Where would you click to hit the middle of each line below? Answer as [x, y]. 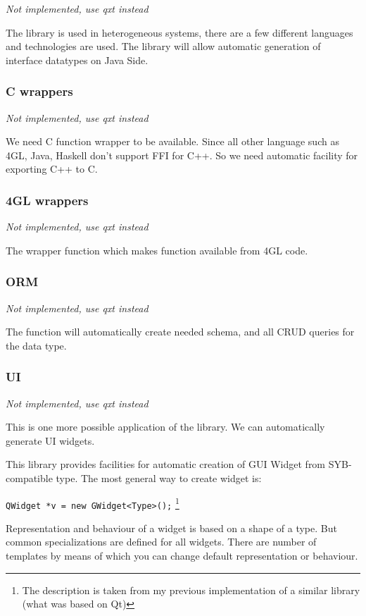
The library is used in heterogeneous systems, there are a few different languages [179, 32]
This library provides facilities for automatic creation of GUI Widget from [166, 464]
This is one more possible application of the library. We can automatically [165, 427]
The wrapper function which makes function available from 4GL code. [157, 250]
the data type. [36, 345]
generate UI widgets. [50, 440]
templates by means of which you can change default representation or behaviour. [182, 556]
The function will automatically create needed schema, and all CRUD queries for [180, 332]
